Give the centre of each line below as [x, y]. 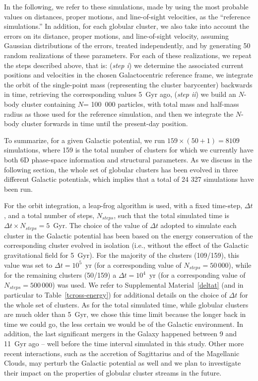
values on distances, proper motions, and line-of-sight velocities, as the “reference [127, 16]
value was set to [28, 265]
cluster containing [49, 104]
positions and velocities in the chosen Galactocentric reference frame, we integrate [129, 75]
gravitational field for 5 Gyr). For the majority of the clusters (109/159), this [122, 255]
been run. [19, 189]
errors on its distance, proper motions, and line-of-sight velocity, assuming [117, 36]
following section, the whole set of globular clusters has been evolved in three [121, 169]
